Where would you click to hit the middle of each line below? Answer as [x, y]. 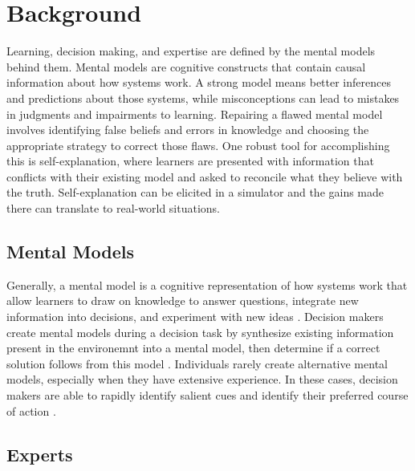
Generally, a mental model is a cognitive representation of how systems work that [207, 284]
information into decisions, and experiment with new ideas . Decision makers [195, 317]
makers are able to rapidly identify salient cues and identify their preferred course [207, 395]
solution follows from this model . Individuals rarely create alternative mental [197, 363]
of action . [31, 410]
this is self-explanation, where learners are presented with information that [190, 161]
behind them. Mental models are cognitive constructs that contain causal [186, 66]
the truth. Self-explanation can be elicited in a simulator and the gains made [195, 192]
